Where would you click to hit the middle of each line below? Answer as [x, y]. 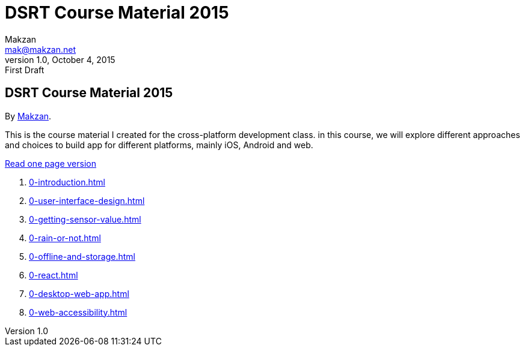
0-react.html [54, 275]
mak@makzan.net [41, 49]
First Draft [25, 70]
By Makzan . [28, 116]
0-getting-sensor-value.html [85, 219]
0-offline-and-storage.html [82, 256]
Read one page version [51, 163]
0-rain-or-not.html [65, 238]
